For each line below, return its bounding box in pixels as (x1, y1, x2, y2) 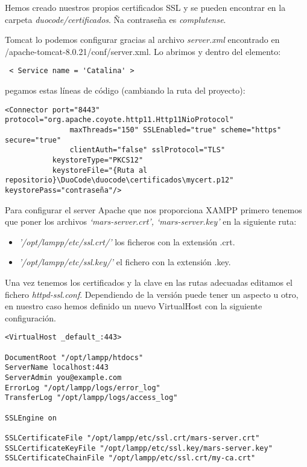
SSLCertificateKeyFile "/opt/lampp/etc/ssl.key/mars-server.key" (5, 443, 273, 453)
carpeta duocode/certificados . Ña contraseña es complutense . (5, 13, 226, 25)
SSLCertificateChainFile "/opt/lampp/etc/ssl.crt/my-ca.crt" (5, 454, 256, 463)
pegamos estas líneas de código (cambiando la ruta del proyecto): (5, 84, 245, 97)
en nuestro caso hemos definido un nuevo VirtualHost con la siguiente (5, 300, 262, 312)
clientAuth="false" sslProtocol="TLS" (69, 146, 226, 155)
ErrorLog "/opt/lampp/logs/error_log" (5, 383, 160, 392)
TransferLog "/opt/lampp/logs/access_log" (5, 393, 178, 402)
